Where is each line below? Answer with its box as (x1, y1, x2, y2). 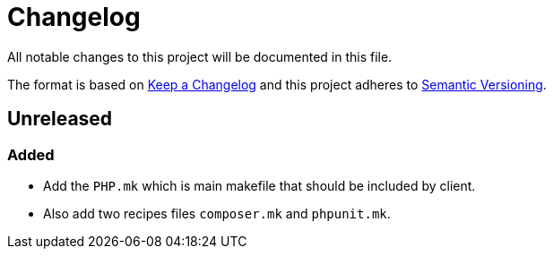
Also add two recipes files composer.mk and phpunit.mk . (43, 205, 391, 221)
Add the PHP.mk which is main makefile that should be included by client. (43, 177, 476, 193)
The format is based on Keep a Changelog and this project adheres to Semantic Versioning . (7, 76, 547, 92)
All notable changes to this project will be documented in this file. (7, 48, 393, 64)
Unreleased (7, 107, 113, 131)
